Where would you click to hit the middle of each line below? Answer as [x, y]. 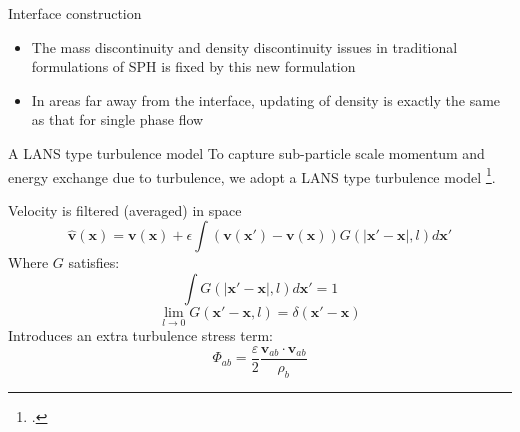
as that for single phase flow [117, 119]
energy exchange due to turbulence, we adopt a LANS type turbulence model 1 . [252, 175]
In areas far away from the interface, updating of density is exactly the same [266, 99]
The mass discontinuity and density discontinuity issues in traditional [244, 46]
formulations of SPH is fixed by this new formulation [193, 66]
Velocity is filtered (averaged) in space [125, 209]
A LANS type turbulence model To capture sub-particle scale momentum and [246, 152]
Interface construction [75, 13]
